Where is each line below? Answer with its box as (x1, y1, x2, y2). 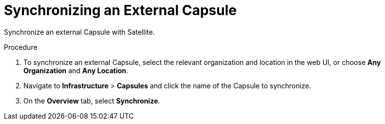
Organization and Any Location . (23, 66, 128, 75)
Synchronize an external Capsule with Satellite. (4, 27, 155, 36)
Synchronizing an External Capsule (4, 2, 237, 19)
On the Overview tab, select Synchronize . (23, 96, 160, 105)
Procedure (4, 42, 38, 51)
